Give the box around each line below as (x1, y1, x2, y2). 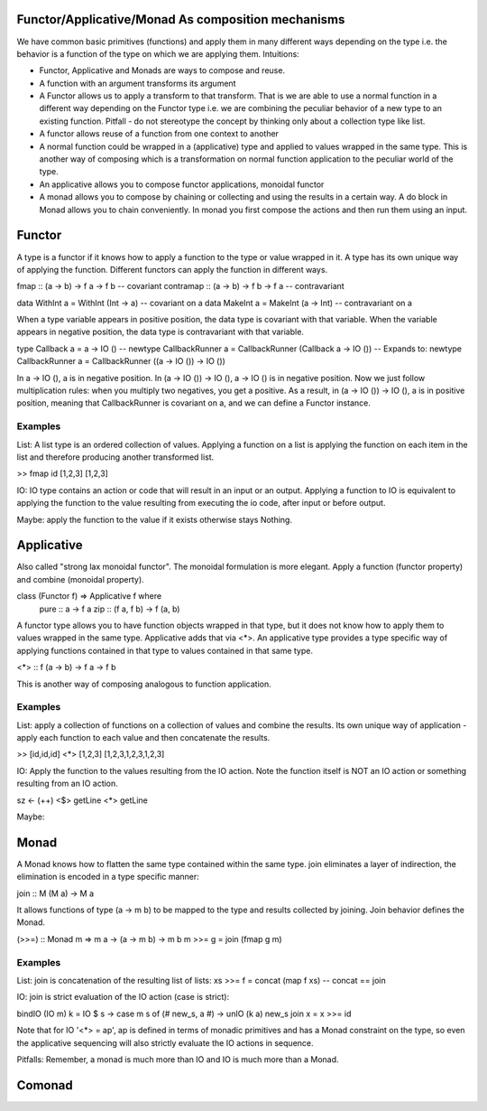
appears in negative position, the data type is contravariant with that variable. (16, 326, 304, 338)
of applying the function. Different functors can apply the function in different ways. (16, 264, 328, 275)
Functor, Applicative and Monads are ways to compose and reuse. (39, 65, 286, 76)
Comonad (16, 1078, 73, 1093)
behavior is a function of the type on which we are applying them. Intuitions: (16, 48, 299, 59)
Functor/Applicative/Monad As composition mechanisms (16, 12, 345, 27)
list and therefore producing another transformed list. (16, 452, 215, 462)
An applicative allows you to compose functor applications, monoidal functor (39, 179, 325, 190)
